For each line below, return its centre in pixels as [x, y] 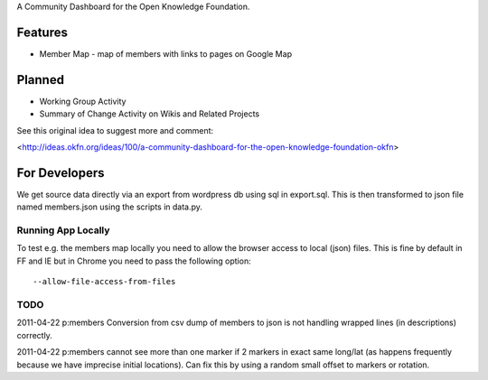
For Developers [61, 173]
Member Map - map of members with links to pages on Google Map [166, 53]
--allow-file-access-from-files [104, 282]
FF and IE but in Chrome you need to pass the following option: [134, 261]
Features [42, 32]
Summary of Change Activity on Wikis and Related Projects [150, 114]
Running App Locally [63, 230]
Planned [41, 80]
